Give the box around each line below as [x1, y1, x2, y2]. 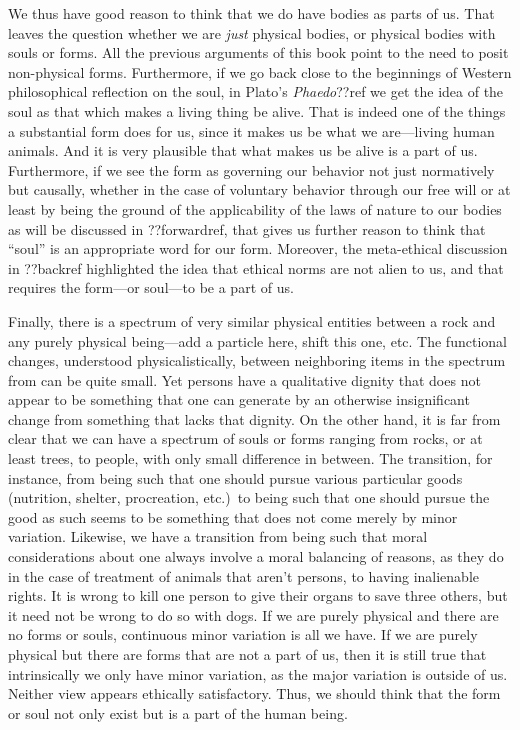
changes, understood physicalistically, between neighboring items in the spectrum [8, 350, 506, 371]
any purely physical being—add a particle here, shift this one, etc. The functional [8, 330, 507, 351]
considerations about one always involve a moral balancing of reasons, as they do [8, 546, 504, 567]
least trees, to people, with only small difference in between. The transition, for [8, 448, 493, 469]
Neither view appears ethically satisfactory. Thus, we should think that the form [8, 683, 501, 704]
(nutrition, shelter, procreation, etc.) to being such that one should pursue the [8, 487, 490, 508]
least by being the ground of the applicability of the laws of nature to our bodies [8, 198, 502, 219]
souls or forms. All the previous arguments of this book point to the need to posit [8, 42, 509, 63]
